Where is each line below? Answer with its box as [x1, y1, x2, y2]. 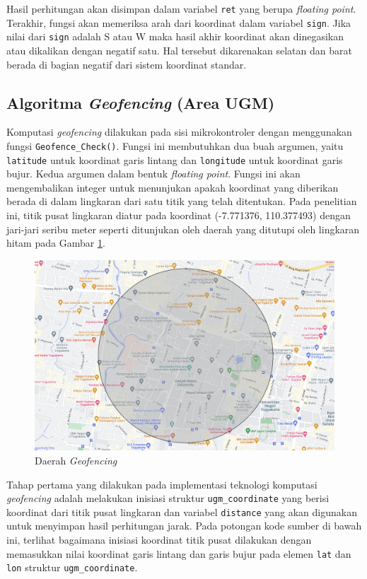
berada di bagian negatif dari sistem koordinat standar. [6, 57, 247, 71]
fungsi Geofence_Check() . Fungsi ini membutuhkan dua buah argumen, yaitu [6, 138, 344, 153]
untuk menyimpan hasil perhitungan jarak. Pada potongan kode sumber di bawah [6, 518, 362, 533]
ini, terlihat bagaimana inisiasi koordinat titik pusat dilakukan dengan [6, 532, 312, 547]
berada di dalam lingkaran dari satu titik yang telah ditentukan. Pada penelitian [6, 194, 357, 209]
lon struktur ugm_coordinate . [6, 560, 138, 575]
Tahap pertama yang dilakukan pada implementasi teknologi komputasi [6, 476, 318, 491]
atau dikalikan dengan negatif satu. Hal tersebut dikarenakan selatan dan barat [6, 42, 352, 57]
